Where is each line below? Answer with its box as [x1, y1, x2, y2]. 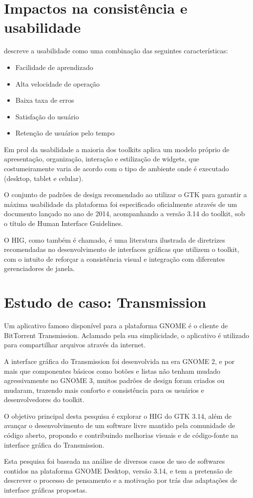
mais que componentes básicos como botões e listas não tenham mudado [4, 365, 221, 376]
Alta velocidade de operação [15, 78, 100, 89]
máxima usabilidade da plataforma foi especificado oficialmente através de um [4, 199, 237, 209]
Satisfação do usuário [15, 111, 79, 121]
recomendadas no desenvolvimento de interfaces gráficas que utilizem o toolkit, [4, 244, 239, 254]
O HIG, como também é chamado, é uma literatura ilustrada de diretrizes [4, 234, 225, 245]
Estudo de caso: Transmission [4, 292, 207, 312]
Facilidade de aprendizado [15, 62, 93, 72]
